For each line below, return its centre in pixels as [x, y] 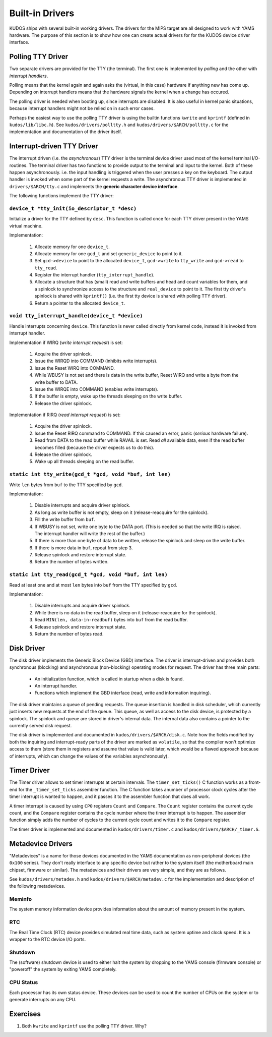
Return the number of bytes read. [69, 633]
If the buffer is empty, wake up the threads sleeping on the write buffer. [108, 396]
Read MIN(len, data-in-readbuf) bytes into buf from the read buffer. [111, 620]
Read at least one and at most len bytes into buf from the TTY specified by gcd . [93, 585]
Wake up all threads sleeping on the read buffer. [84, 462]
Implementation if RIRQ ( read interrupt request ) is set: [65, 415]
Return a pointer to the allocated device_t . [80, 303]
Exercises [25, 1014]
